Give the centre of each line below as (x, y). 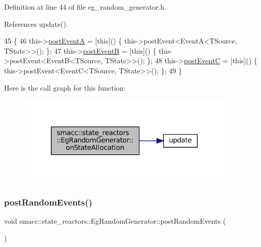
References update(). (36, 24)
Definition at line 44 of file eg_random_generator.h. (85, 7)
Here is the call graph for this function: (65, 87)
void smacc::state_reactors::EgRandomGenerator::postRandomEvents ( (115, 221)
